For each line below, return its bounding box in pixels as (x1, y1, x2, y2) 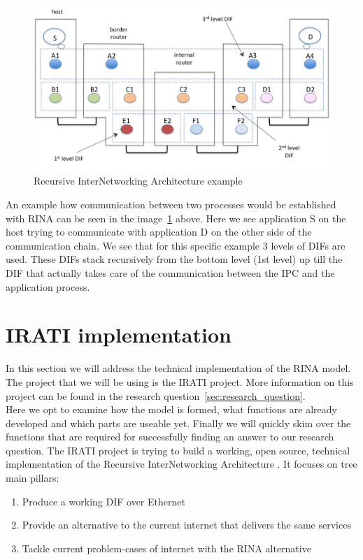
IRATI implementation (6, 320, 232, 349)
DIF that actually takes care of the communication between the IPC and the (6, 266, 335, 280)
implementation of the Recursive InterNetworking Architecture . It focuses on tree (6, 457, 357, 471)
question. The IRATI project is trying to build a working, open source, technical (6, 443, 350, 457)
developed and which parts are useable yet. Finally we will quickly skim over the (6, 415, 351, 430)
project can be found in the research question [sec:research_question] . (6, 388, 306, 403)
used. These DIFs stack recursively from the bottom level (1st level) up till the (6, 252, 343, 266)
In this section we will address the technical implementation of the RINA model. (6, 361, 351, 375)
